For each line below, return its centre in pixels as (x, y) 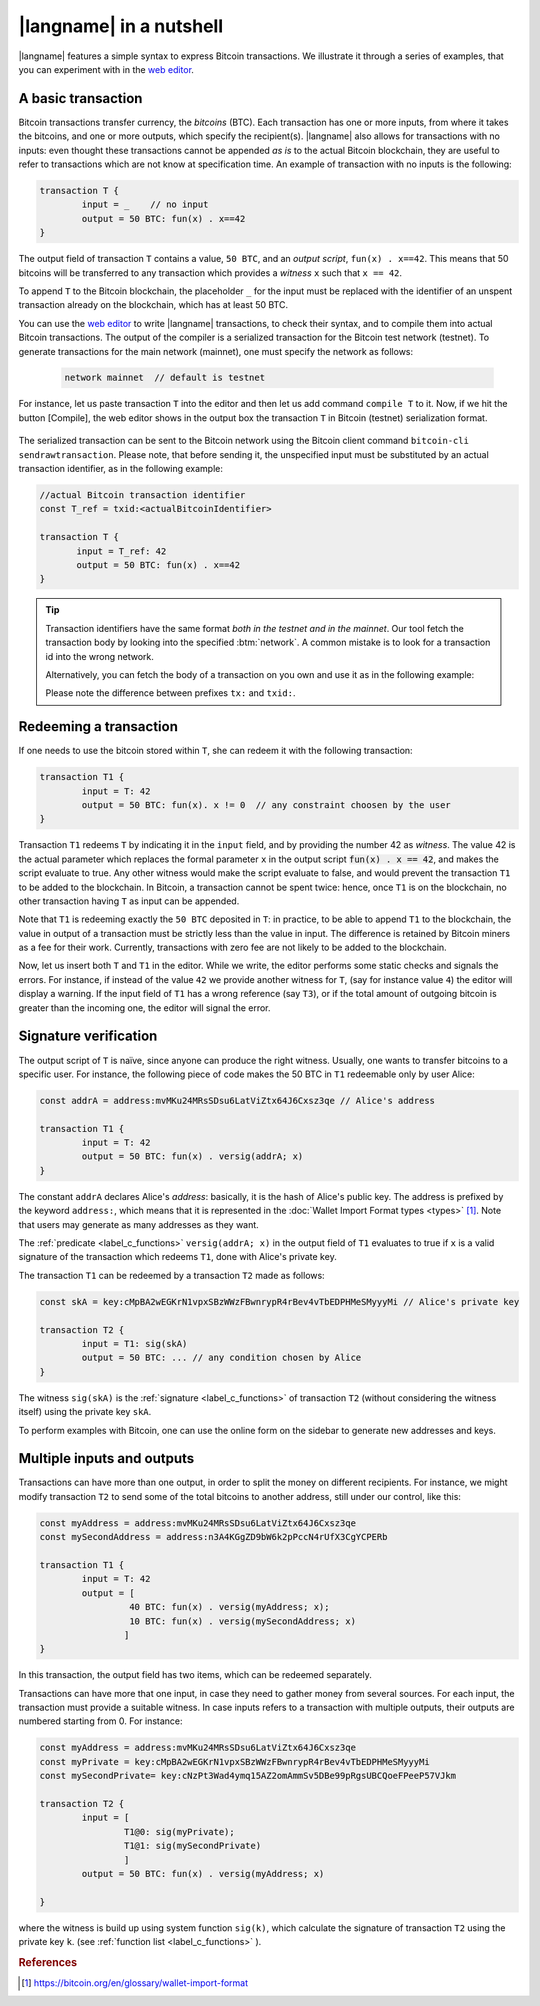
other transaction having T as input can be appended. (129, 901)
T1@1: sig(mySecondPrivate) (192, 1846)
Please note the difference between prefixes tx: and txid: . (170, 693)
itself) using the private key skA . (85, 1412)
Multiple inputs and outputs (106, 1458)
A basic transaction (80, 98)
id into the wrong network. (100, 656)
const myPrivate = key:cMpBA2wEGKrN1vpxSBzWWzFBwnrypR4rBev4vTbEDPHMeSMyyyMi (234, 1761)
